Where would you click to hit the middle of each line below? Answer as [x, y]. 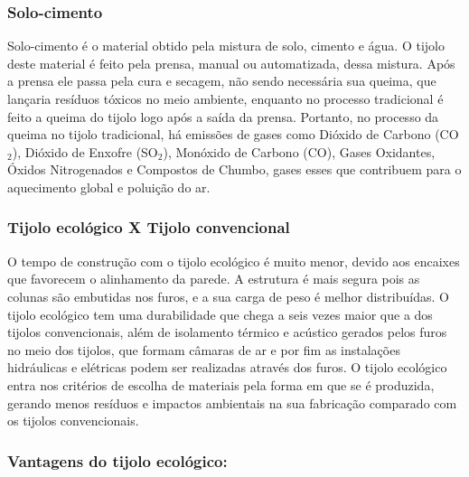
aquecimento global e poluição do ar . [109, 187]
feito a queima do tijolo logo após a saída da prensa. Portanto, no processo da [223, 116]
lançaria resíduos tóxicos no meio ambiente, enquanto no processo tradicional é [225, 98]
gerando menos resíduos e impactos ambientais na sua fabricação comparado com [232, 402]
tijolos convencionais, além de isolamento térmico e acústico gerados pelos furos [227, 332]
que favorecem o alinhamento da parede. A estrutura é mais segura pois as [214, 279]
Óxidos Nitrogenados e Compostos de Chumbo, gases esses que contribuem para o [234, 169]
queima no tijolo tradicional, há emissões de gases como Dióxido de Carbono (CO [233, 134]
